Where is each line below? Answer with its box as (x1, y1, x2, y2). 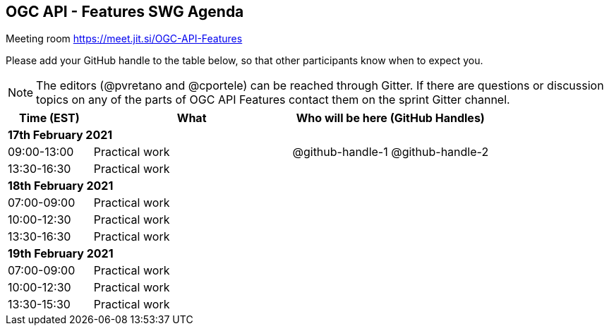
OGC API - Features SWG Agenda (6, 3, 244, 20)
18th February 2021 (8, 179, 114, 193)
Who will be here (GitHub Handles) (296, 111, 485, 126)
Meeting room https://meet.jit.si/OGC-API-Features (6, 32, 243, 45)
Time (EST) (19, 111, 80, 126)
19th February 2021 (8, 246, 114, 261)
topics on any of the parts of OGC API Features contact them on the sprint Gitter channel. (36, 92, 510, 107)
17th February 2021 (8, 128, 113, 143)
